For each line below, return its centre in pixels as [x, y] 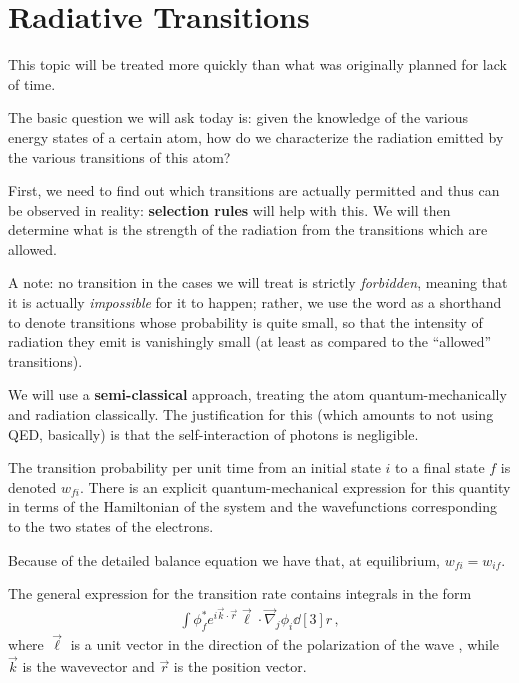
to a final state [440, 467]
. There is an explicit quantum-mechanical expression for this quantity [295, 486]
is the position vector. [240, 666]
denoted [32, 486]
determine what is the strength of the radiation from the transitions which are [248, 229]
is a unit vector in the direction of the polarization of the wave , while [285, 644]
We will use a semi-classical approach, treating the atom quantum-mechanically [257, 394]
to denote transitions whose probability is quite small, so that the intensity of [245, 321]
